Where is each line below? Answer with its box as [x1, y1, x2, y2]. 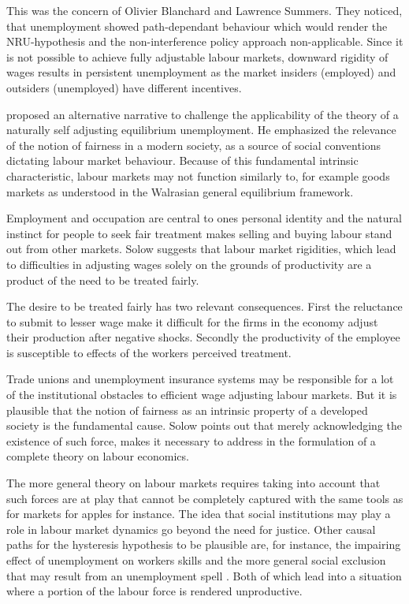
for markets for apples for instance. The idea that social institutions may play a [6, 505, 391, 522]
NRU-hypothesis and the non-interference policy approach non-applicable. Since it [6, 33, 403, 50]
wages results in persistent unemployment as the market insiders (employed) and [6, 64, 396, 80]
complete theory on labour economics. [6, 448, 189, 464]
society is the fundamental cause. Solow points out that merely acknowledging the [6, 417, 402, 434]
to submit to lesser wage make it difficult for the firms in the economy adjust [6, 313, 378, 330]
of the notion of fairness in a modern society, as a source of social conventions [6, 136, 381, 153]
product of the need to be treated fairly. [6, 271, 199, 288]
